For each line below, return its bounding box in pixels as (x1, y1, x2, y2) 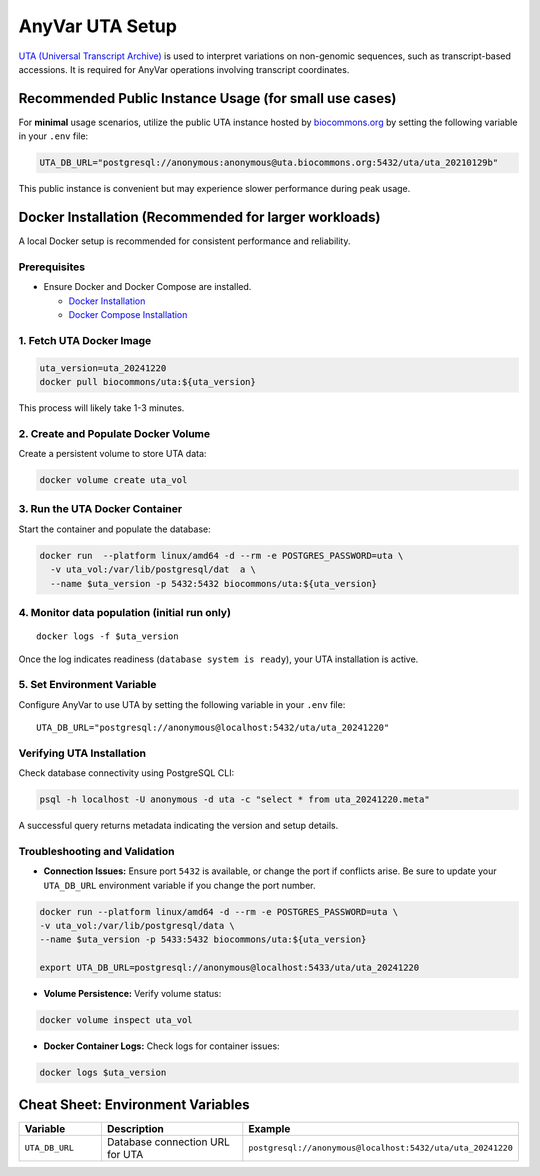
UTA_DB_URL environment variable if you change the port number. (43, 879, 316, 891)
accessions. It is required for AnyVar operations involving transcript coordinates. (18, 63, 350, 75)
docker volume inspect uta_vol (39, 1015, 194, 1026)
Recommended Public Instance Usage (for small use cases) (18, 90, 397, 107)
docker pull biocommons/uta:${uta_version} (39, 376, 257, 387)
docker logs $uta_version (39, 1067, 167, 1079)
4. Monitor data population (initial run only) (18, 605, 232, 619)
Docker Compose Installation (68, 309, 188, 321)
